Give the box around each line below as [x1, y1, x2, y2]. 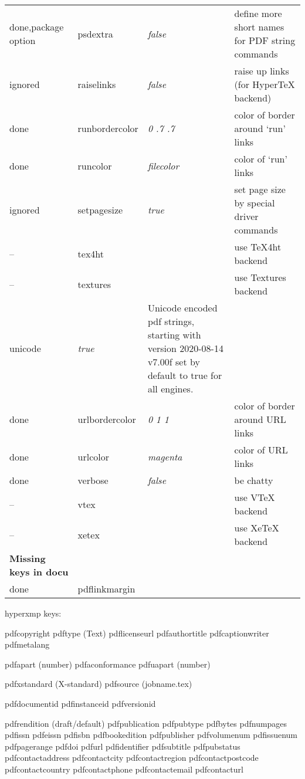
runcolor [77, 158, 112, 172]
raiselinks [77, 77, 116, 91]
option [9, 33, 36, 47]
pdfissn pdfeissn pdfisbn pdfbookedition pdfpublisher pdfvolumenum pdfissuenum [5, 729, 297, 741]
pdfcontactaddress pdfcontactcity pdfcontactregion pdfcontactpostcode [5, 751, 259, 764]
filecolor [147, 158, 179, 172]
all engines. [147, 382, 194, 395]
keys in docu [9, 565, 69, 578]
